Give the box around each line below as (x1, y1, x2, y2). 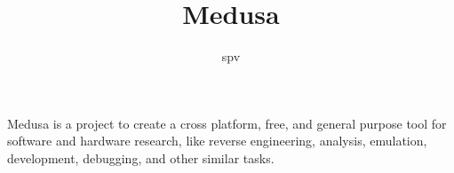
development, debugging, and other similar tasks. (7, 148, 275, 167)
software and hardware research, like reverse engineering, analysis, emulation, (7, 131, 427, 150)
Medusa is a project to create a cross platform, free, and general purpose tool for (7, 114, 447, 132)
